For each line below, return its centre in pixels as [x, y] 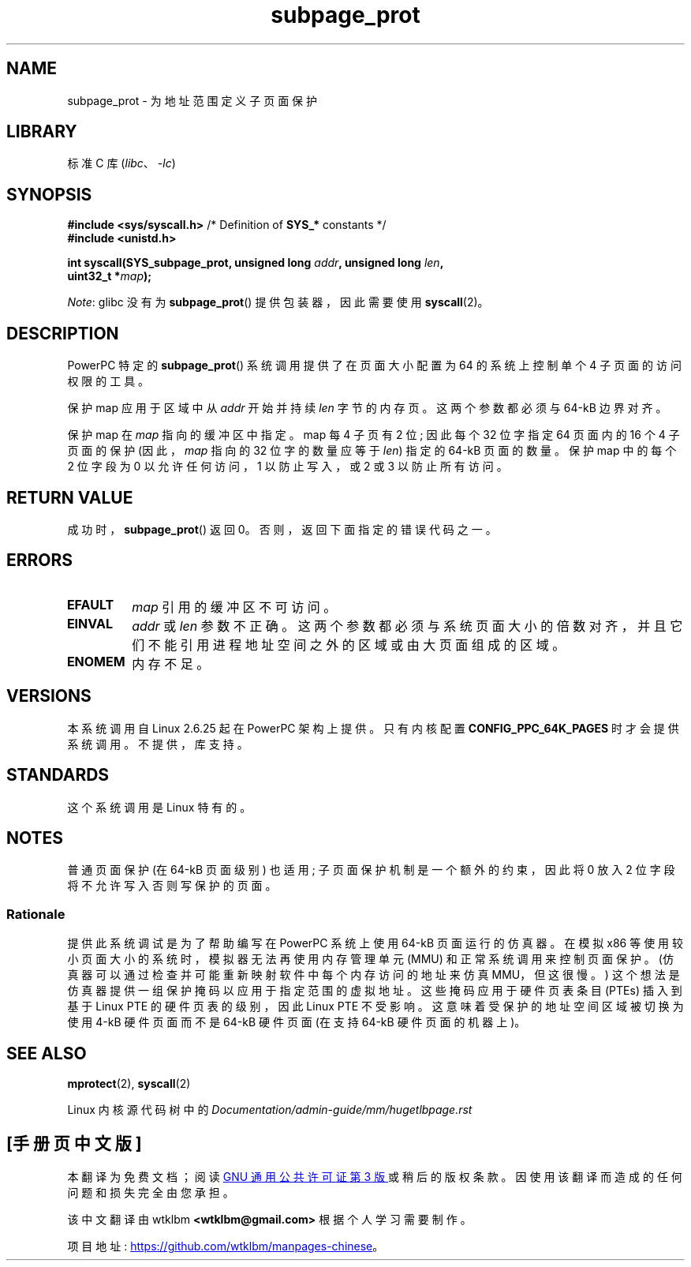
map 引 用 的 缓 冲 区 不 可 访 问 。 [234, 607]
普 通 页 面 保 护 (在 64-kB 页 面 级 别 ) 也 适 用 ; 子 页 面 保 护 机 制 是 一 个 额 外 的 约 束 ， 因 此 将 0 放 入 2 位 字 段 [371, 870]
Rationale [36, 914]
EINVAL [90, 623]
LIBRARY [42, 132]
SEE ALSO [47, 1053]
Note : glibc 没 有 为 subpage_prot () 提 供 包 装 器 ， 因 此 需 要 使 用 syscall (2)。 [278, 302]
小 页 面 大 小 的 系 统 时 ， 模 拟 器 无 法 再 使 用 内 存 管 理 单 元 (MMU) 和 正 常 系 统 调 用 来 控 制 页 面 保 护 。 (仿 [370, 959]
